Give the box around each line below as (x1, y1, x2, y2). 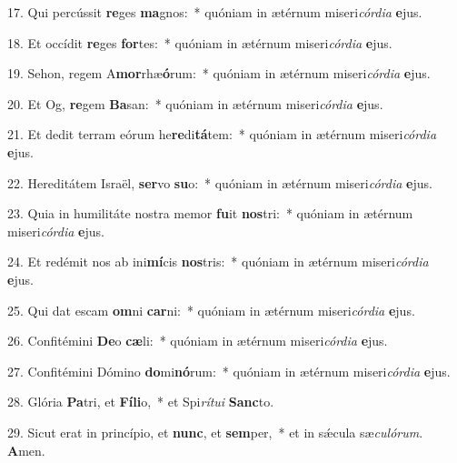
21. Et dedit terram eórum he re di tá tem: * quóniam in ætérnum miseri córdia (7, 125, 437, 144)
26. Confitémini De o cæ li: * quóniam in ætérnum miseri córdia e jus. (7, 331, 388, 350)
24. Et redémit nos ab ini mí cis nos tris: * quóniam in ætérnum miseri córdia (7, 252, 429, 271)
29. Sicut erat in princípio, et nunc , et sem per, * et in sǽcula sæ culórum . (7, 422, 423, 441)
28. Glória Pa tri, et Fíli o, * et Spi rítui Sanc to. (7, 392, 274, 411)
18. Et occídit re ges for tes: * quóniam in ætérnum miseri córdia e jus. (7, 33, 392, 52)
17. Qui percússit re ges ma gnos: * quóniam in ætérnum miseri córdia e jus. (7, 3, 422, 21)
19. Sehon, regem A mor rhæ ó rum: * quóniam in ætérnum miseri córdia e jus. (7, 64, 431, 83)
